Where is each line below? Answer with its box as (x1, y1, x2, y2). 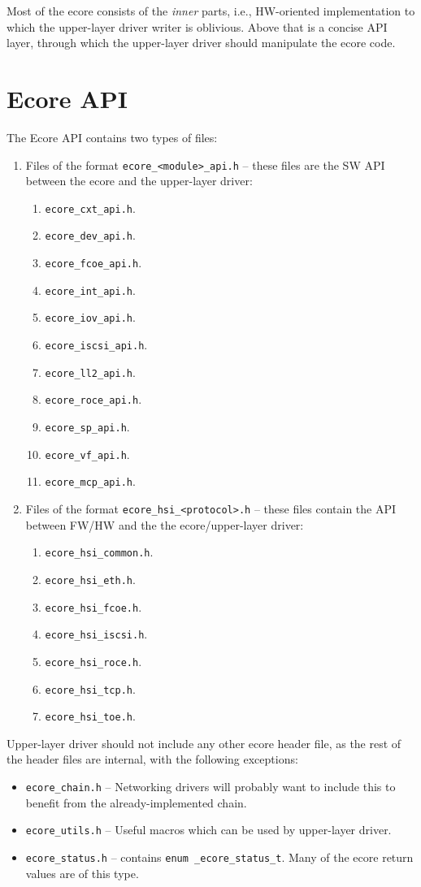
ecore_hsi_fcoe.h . (45, 598, 142, 615)
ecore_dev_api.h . (45, 227, 136, 244)
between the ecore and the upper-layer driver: (25, 172, 253, 189)
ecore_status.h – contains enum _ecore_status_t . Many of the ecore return (25, 848, 414, 865)
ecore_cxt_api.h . (45, 199, 136, 216)
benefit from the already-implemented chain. (25, 794, 247, 811)
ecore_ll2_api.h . (45, 363, 136, 380)
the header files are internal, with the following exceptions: (7, 751, 298, 768)
